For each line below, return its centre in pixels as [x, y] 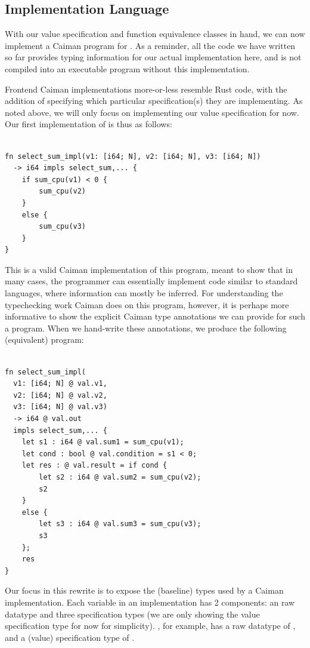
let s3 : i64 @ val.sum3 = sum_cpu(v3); [120, 524]
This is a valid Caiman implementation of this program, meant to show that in [149, 269]
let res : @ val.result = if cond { [94, 466]
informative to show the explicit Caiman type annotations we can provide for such [155, 316]
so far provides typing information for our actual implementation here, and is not [153, 57]
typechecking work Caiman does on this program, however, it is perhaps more [147, 304]
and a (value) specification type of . [70, 637]
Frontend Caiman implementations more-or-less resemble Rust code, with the [146, 89]
